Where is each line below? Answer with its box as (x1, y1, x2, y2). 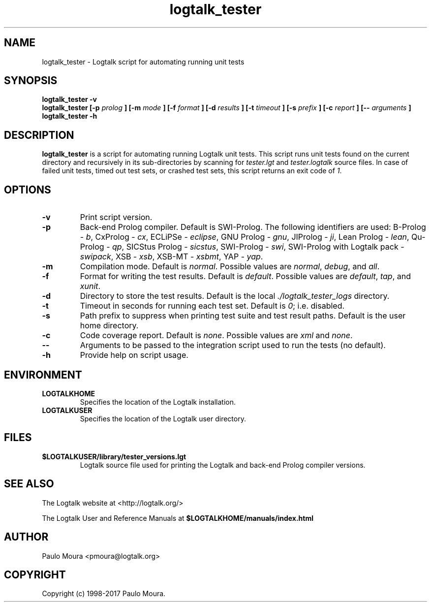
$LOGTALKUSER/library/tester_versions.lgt (42, 452, 186, 461)
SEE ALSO (4, 478, 54, 490)
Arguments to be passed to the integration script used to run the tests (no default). (80, 340, 386, 351)
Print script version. (80, 212, 153, 223)
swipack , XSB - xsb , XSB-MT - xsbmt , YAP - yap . (80, 252, 263, 262)
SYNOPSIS (4, 74, 58, 87)
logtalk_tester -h (42, 112, 97, 121)
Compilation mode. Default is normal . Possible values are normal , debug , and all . (80, 261, 380, 272)
